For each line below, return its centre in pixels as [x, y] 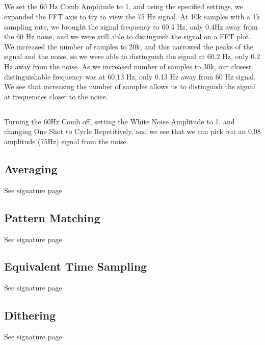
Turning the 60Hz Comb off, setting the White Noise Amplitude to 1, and [120, 121]
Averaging [31, 168]
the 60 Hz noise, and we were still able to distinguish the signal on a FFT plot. [128, 36]
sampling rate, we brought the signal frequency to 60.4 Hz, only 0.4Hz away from [131, 26]
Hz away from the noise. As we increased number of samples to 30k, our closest [128, 66]
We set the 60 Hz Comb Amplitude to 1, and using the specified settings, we [124, 6]
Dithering [30, 315]
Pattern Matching [52, 217]
